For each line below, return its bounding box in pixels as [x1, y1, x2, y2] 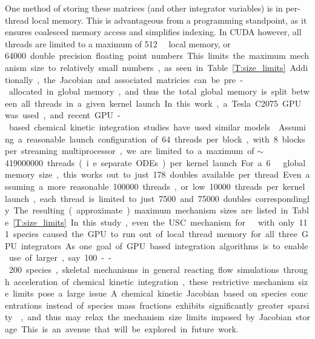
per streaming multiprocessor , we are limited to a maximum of [5, 144, 254, 157]
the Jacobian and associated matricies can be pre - [44, 73, 243, 86]
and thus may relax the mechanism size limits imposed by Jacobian [27, 310, 292, 323]
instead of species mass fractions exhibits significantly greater [46, 298, 284, 311]
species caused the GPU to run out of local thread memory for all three [13, 227, 297, 240]
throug [283, 263, 308, 276]
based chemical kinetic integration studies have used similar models [8, 120, 271, 133]
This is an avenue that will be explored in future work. [21, 323, 239, 335]
